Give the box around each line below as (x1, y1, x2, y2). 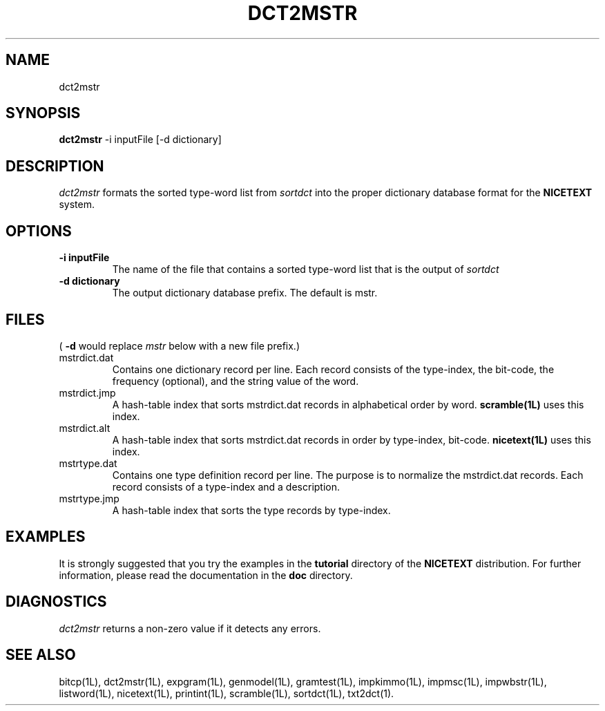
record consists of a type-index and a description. (112, 480, 340, 493)
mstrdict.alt (59, 421, 111, 434)
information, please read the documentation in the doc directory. (59, 569, 353, 581)
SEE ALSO (6, 646, 76, 664)
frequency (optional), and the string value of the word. (112, 375, 359, 387)
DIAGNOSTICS (6, 593, 107, 611)
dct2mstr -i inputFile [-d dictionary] (59, 133, 222, 146)
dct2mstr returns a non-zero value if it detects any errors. (59, 622, 321, 634)
